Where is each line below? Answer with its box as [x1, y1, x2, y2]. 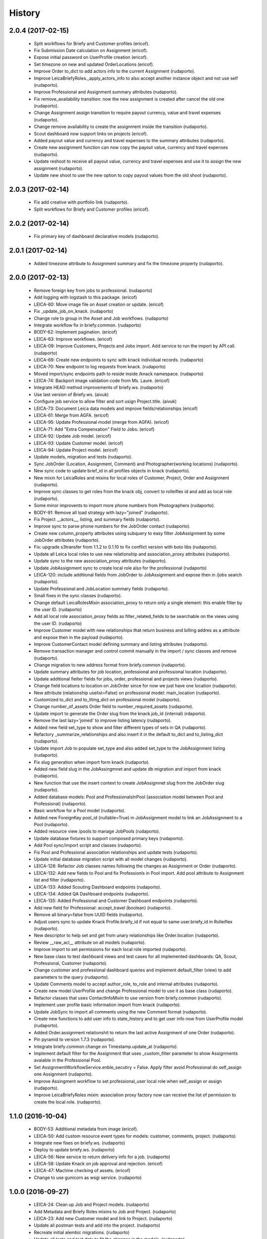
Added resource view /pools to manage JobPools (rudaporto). [34, 828, 160, 835]
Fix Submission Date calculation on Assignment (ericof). [34, 47, 148, 53]
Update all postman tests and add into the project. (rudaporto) [34, 1222, 161, 1229]
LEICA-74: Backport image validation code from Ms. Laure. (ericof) [34, 378, 170, 384]
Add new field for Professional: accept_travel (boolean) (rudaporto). [34, 904, 172, 910]
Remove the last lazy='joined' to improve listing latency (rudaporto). [34, 718, 172, 724]
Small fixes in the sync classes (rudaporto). [34, 593, 122, 599]
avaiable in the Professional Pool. [34, 1057, 101, 1063]
